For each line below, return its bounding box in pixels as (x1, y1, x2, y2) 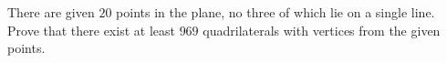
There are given (7, 3, 95, 21)
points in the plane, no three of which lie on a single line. (116, 3, 435, 21)
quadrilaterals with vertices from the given (203, 20, 441, 39)
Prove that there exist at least (7, 20, 175, 39)
